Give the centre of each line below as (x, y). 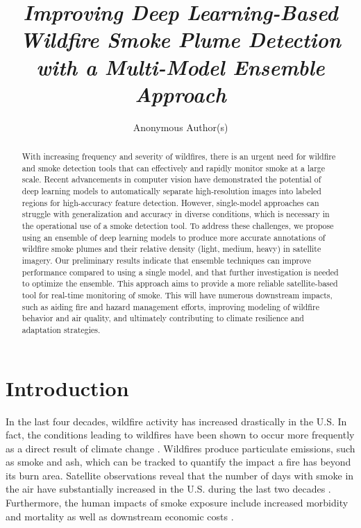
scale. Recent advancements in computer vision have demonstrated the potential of (171, 179)
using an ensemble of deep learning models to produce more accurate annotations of (174, 237)
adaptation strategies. (61, 329)
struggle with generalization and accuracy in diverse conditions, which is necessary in (176, 214)
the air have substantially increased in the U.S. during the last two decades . (168, 489)
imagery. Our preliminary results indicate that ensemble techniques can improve (167, 260)
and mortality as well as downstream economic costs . (120, 516)
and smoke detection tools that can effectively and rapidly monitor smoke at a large (174, 168)
